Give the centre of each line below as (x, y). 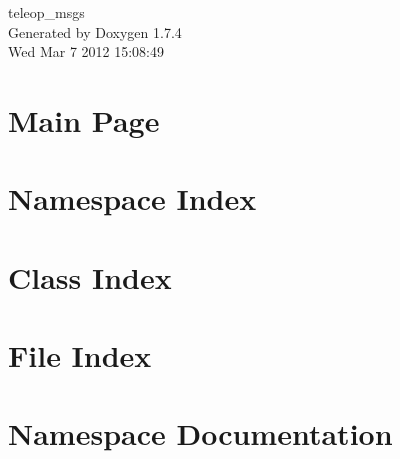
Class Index (90, 276)
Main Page (84, 119)
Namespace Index (132, 198)
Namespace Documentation (200, 433)
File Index (80, 355)
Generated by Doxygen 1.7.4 (95, 31)
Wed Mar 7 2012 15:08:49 (86, 51)
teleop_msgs (46, 12)
